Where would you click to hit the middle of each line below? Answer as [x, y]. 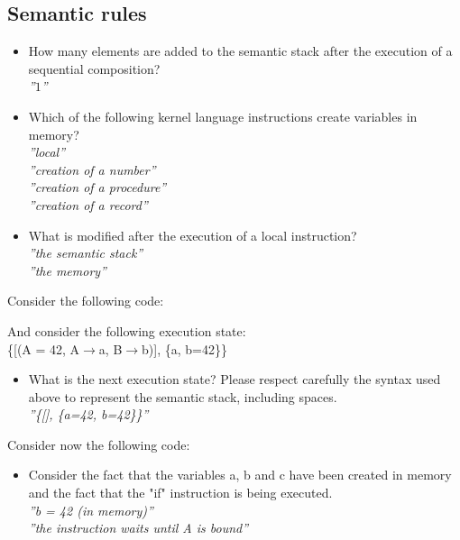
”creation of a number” [92, 169]
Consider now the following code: [99, 444]
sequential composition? [94, 68]
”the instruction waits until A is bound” [138, 528]
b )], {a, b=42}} [184, 348]
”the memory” [67, 270]
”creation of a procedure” [97, 187]
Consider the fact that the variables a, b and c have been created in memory [240, 475]
